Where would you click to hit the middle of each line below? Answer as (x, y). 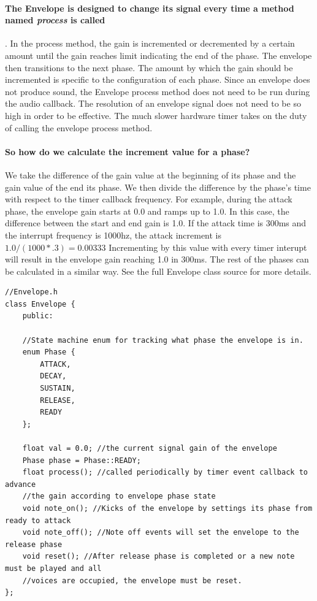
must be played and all (53, 568)
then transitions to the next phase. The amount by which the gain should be (149, 67)
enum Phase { (49, 352)
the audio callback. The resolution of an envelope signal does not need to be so (153, 103)
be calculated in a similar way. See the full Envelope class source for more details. (158, 271)
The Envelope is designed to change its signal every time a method (150, 8)
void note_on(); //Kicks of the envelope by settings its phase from (167, 508)
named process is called (55, 20)
